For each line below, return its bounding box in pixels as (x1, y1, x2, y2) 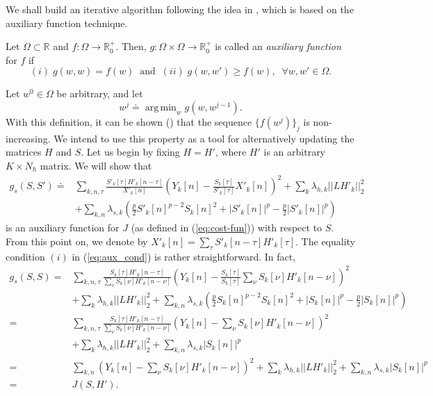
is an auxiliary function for (6, 220, 120, 235)
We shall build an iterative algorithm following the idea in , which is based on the (6, 2, 354, 16)
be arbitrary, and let (56, 86, 143, 101)
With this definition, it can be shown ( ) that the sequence (6, 114, 252, 129)
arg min (145, 102, 177, 113)
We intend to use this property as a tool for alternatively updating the (54, 131, 354, 145)
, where (215, 145, 247, 159)
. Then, (115, 39, 147, 53)
